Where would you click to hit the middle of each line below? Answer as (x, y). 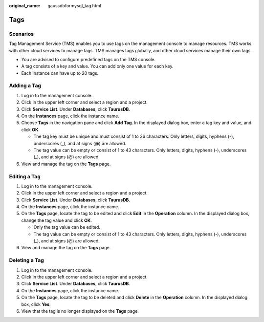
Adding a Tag (25, 86)
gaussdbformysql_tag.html (74, 6)
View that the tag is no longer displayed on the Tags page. (80, 311)
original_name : (25, 6)
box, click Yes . (36, 304)
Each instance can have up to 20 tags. (60, 73)
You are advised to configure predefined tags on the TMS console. (88, 59)
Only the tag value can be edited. (67, 227)
